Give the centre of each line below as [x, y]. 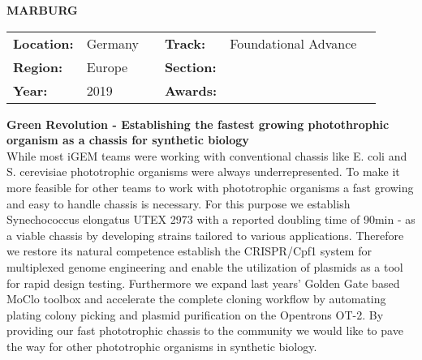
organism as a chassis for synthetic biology [128, 140]
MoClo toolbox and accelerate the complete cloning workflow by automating [196, 299]
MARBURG [42, 10]
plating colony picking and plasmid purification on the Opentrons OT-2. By [195, 314]
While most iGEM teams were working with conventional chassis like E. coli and [207, 155]
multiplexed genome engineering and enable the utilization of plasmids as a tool [205, 266]
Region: [38, 66]
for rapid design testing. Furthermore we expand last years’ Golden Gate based [203, 283]
